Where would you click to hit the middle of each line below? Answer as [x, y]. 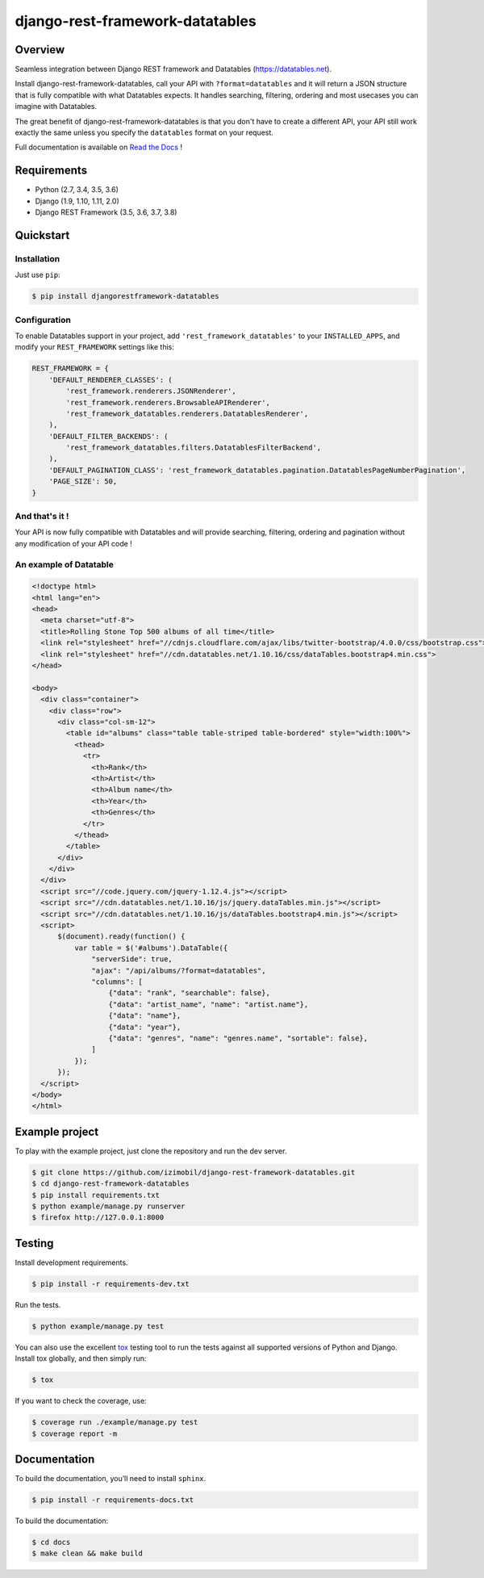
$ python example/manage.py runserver [108, 1206]
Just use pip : [38, 275]
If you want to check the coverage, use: [81, 1401]
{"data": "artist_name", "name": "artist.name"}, [209, 1004]
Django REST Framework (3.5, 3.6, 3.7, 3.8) [106, 212]
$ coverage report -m [75, 1434]
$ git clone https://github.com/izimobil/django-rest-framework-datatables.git [194, 1172]
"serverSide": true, [132, 959]
